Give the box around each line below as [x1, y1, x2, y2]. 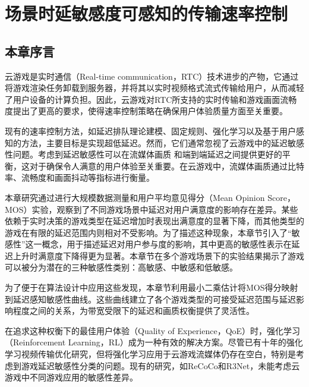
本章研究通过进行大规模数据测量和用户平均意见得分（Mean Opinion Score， [5, 191, 295, 203]
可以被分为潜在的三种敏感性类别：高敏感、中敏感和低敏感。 [5, 261, 238, 273]
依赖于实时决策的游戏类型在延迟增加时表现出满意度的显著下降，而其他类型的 [5, 215, 304, 227]
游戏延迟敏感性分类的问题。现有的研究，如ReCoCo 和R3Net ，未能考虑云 [21, 359, 300, 372]
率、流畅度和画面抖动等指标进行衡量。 [5, 171, 154, 184]
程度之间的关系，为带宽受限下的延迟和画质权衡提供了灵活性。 [12, 304, 254, 317]
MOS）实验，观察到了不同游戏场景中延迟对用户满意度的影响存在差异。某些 [5, 203, 298, 215]
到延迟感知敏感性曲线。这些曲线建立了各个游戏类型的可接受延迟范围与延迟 [5, 292, 296, 305]
